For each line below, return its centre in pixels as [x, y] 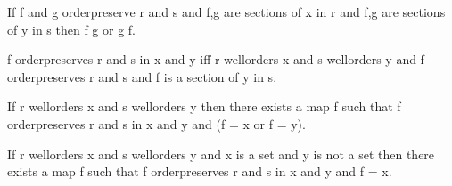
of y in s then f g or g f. [72, 29]
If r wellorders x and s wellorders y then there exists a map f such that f [204, 106]
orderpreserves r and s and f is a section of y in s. [142, 76]
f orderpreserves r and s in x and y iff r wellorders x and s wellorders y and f [216, 59]
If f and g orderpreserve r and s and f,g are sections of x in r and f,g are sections [226, 12]
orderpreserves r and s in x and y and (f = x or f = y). [156, 123]
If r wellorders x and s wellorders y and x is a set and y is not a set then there [221, 154]
